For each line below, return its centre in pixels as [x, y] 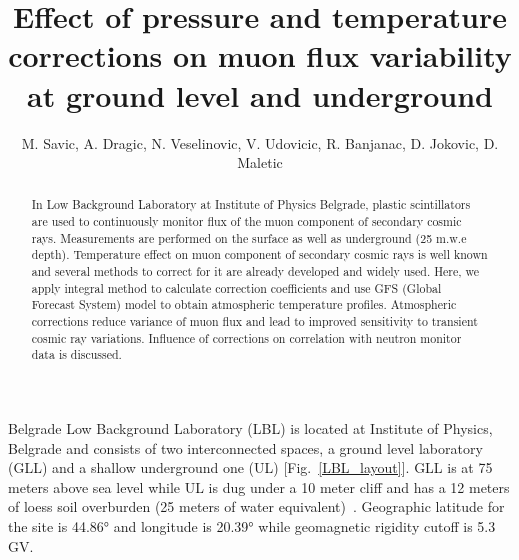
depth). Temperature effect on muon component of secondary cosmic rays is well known [259, 254]
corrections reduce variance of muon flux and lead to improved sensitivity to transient [254, 321]
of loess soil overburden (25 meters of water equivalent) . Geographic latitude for [256, 506]
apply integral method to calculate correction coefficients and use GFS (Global [236, 287]
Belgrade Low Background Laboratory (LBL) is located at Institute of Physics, [250, 428]
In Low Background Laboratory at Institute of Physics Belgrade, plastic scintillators [251, 204]
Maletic [260, 162]
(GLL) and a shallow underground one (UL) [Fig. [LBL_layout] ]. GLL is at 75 [250, 467]
